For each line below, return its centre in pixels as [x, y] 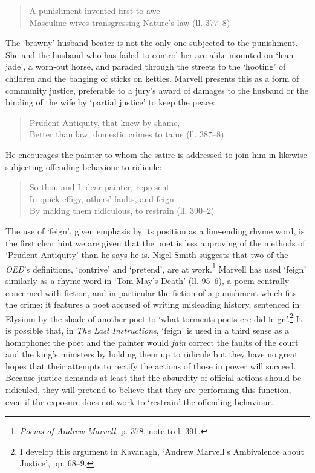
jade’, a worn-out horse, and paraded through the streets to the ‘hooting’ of [146, 66]
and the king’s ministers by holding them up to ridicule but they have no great [152, 354]
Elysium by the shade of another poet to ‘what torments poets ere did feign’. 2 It [154, 317]
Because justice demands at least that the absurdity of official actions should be [154, 378]
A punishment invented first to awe [95, 10]
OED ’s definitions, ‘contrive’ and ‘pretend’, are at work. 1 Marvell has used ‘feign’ [156, 268]
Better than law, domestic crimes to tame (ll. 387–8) [127, 134]
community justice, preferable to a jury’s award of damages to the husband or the [157, 90]
